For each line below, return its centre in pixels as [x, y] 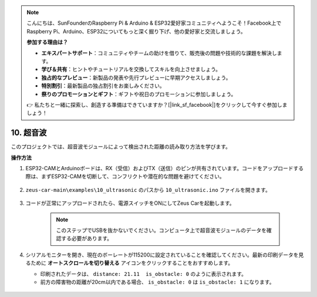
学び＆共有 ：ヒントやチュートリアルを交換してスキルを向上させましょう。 [131, 69]
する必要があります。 [87, 238]
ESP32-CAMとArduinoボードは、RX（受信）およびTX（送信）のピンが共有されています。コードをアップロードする [165, 168]
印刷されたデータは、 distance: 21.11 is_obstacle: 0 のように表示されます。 [143, 274]
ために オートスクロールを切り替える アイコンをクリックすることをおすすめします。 [132, 263]
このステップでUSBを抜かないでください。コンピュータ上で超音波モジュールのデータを [161, 230]
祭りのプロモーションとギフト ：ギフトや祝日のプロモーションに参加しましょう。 [139, 94]
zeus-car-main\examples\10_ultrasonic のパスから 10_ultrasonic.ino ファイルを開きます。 [148, 190]
